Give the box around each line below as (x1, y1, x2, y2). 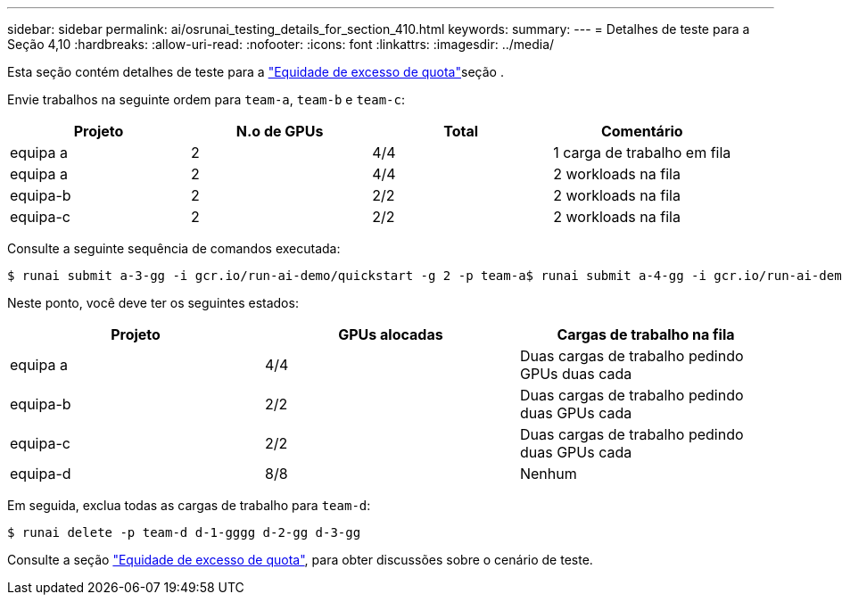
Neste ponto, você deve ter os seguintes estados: (7, 295, 299, 310)
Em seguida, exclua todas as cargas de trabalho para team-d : (7, 498, 371, 513)
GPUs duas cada (519, 365, 632, 383)
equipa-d (10, 465, 71, 482)
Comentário (600, 122, 683, 140)
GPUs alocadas (338, 326, 443, 343)
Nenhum (519, 465, 577, 482)
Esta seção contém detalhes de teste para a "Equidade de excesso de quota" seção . (7, 64, 504, 79)
